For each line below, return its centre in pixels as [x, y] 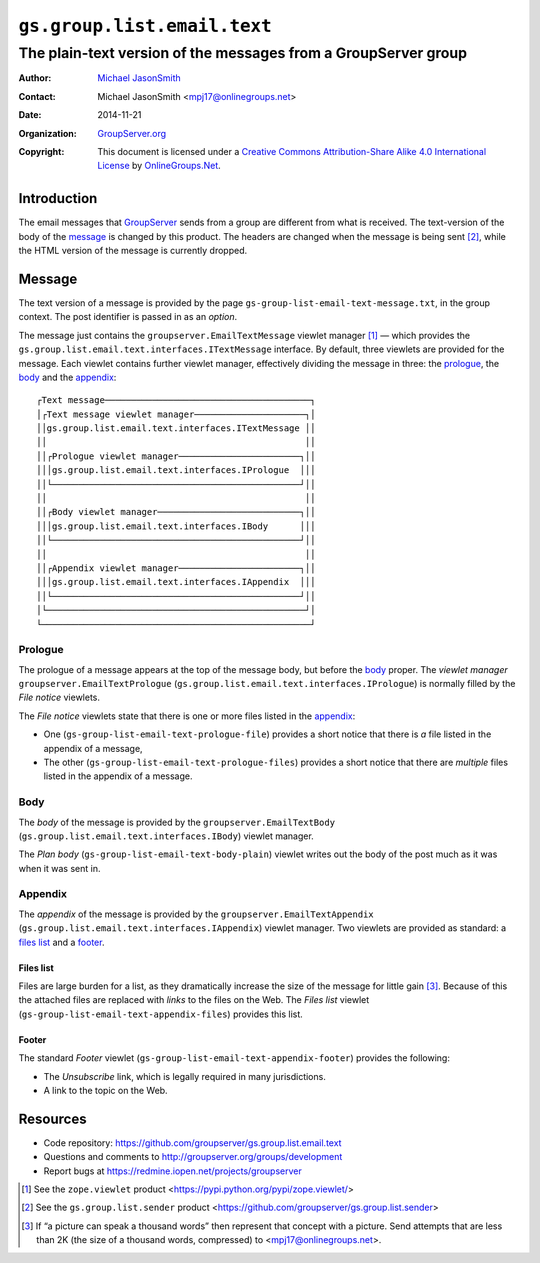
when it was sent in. [59, 868]
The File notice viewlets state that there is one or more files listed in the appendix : [187, 716]
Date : [30, 115]
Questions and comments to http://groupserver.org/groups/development [193, 1157]
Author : [35, 78]
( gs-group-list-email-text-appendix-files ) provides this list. [161, 1014]
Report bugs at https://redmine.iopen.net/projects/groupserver [172, 1171]
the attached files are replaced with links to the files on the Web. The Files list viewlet [194, 1000]
